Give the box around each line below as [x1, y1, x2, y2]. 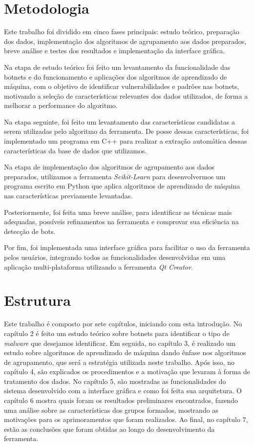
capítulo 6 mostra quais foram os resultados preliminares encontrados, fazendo [4, 395, 238, 405]
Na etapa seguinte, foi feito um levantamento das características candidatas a [4, 116, 235, 127]
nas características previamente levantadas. [4, 191, 133, 201]
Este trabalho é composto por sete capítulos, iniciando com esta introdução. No [4, 318, 242, 329]
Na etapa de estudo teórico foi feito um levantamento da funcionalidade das [4, 62, 231, 72]
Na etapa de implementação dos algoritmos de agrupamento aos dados [4, 162, 214, 172]
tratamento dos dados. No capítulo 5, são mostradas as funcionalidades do [4, 376, 226, 386]
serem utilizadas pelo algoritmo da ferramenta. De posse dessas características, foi [4, 126, 249, 136]
